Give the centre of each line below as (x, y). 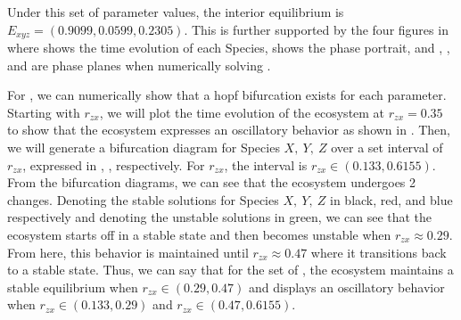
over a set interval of (387, 148)
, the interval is (266, 164)
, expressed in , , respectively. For (114, 164)
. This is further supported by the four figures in (316, 29)
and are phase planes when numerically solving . (139, 65)
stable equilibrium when (73, 287)
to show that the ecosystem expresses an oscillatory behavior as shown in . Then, (229, 130)
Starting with (44, 112)
